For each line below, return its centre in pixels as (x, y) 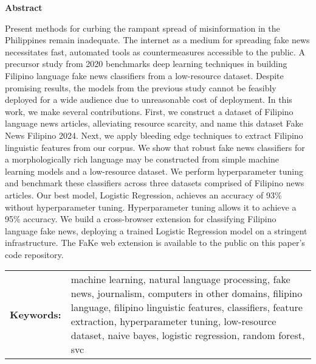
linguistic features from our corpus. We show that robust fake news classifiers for (155, 147)
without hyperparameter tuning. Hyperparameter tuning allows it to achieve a (151, 207)
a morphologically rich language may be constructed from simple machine (142, 159)
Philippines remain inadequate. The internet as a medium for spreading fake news (157, 40)
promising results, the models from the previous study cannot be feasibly (141, 87)
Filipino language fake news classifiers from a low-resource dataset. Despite (144, 75)
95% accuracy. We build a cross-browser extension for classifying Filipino (141, 219)
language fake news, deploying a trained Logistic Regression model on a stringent (156, 230)
